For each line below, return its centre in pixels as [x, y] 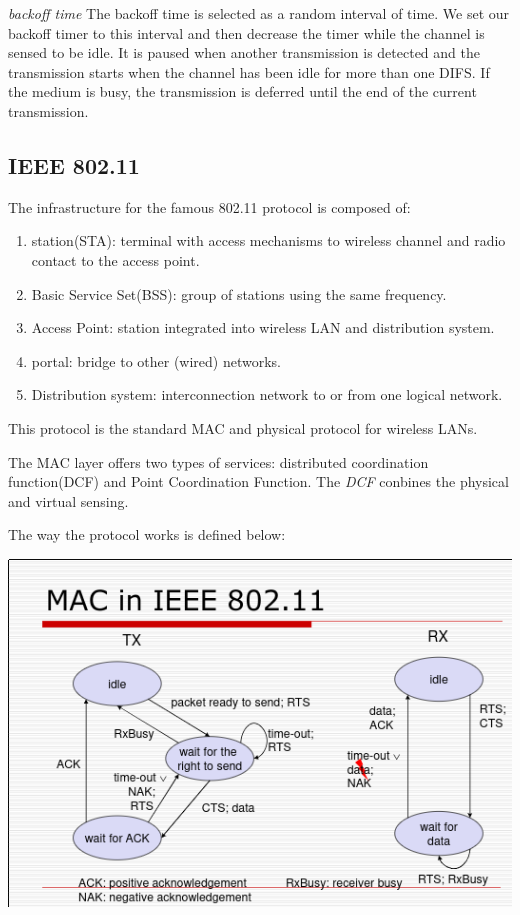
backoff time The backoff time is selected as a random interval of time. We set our [259, 13]
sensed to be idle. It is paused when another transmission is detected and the [244, 52]
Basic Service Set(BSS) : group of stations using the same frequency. [239, 293]
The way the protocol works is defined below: [147, 534]
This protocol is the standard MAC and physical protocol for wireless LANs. [243, 427]
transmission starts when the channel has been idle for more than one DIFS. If [249, 71]
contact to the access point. [115, 259]
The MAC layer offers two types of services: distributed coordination [218, 461]
